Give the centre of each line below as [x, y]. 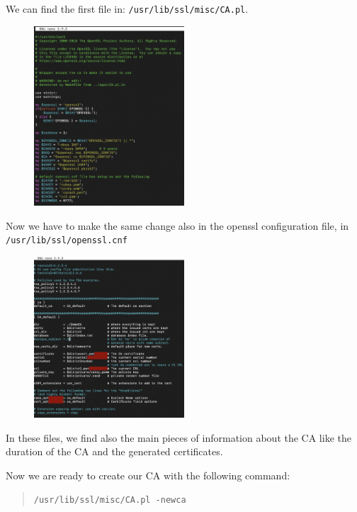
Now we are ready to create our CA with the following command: [148, 475]
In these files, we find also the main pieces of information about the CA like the [178, 437]
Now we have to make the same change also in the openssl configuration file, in [177, 225]
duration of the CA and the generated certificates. [114, 451]
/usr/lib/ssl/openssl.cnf [67, 241]
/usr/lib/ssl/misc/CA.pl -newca [110, 500]
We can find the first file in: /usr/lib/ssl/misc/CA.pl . [127, 9]
